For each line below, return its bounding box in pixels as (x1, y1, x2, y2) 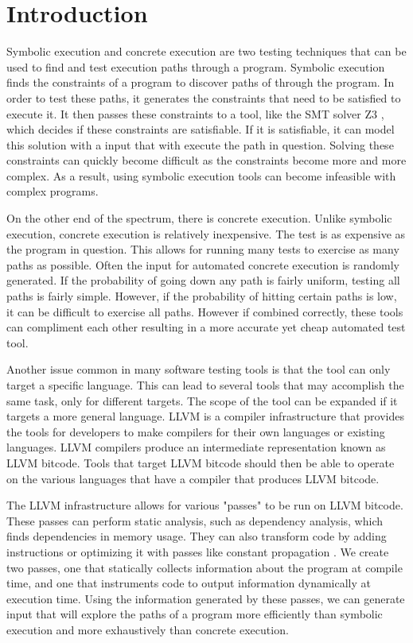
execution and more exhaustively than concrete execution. (6, 621, 289, 637)
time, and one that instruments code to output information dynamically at (6, 575, 371, 591)
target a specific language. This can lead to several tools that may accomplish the (6, 377, 404, 393)
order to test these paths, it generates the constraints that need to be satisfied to (6, 89, 401, 106)
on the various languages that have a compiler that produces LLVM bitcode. (6, 470, 380, 486)
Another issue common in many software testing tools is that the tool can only (6, 361, 391, 378)
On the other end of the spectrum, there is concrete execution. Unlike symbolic (6, 210, 392, 227)
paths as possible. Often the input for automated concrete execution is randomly (6, 256, 400, 273)
